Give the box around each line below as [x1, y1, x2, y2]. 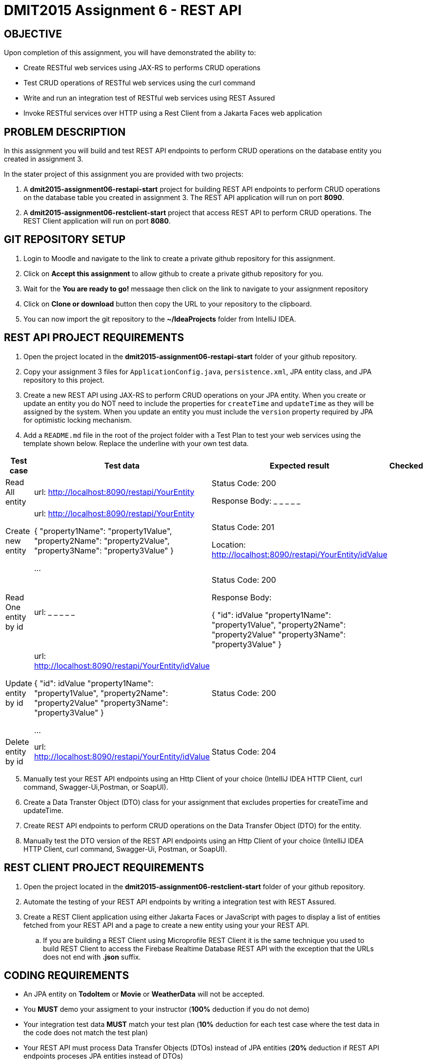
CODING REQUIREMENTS [4, 969, 129, 982]
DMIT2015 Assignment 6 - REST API [4, 2, 242, 19]
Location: [211, 539, 246, 550]
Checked [389, 460, 424, 471]
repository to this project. [23, 375, 104, 384]
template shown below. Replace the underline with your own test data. [23, 439, 249, 448]
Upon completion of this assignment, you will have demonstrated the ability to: [4, 48, 256, 57]
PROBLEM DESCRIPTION [4, 125, 126, 138]
